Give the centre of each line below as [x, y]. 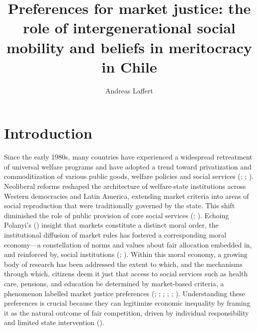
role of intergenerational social [129, 28]
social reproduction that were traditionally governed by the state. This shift [120, 206]
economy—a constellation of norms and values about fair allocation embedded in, [128, 244]
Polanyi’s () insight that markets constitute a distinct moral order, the [111, 225]
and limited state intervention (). [54, 322]
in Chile [129, 66]
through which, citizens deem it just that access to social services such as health [126, 274]
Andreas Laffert [129, 90]
